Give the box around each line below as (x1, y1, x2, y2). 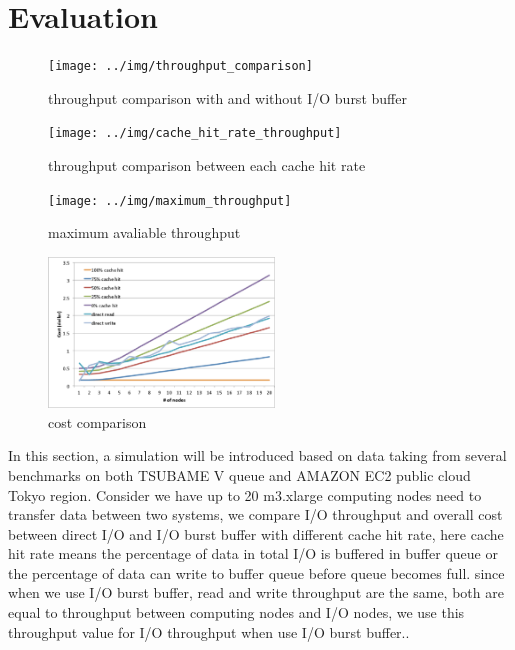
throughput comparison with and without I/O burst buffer (48, 87, 407, 108)
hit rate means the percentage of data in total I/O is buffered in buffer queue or (8, 543, 498, 564)
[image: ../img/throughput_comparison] (48, 59, 313, 74)
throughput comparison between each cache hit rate (48, 155, 366, 176)
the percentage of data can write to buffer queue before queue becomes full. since (8, 562, 505, 583)
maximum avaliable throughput (48, 222, 241, 243)
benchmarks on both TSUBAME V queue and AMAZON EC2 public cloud (8, 464, 471, 485)
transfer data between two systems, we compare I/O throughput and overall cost (8, 504, 503, 525)
